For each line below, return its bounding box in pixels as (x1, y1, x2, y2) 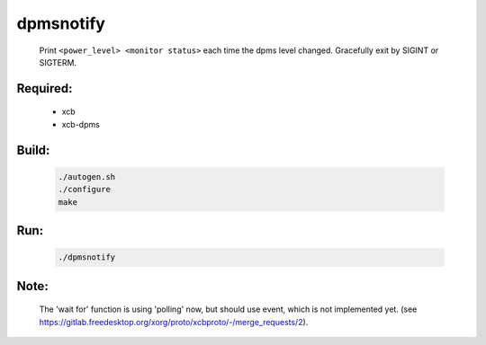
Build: (16, 142, 50, 157)
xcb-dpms (61, 119, 101, 129)
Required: (16, 81, 73, 96)
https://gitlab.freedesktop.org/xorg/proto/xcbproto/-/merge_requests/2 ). (39, 316, 309, 327)
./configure (58, 184, 112, 195)
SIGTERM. (39, 57, 76, 67)
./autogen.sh (58, 172, 116, 181)
